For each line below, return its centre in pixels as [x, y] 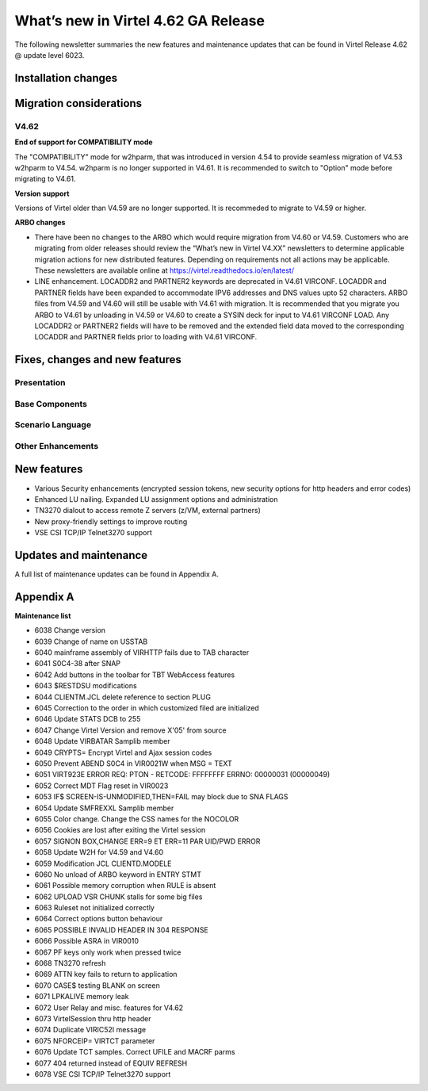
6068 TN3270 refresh [70, 963]
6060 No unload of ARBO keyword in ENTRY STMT [118, 874]
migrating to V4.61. [45, 179]
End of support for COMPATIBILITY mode [84, 142]
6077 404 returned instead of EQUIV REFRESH [111, 1063]
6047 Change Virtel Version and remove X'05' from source [130, 730]
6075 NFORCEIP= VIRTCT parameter [95, 1041]
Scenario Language [53, 425]
